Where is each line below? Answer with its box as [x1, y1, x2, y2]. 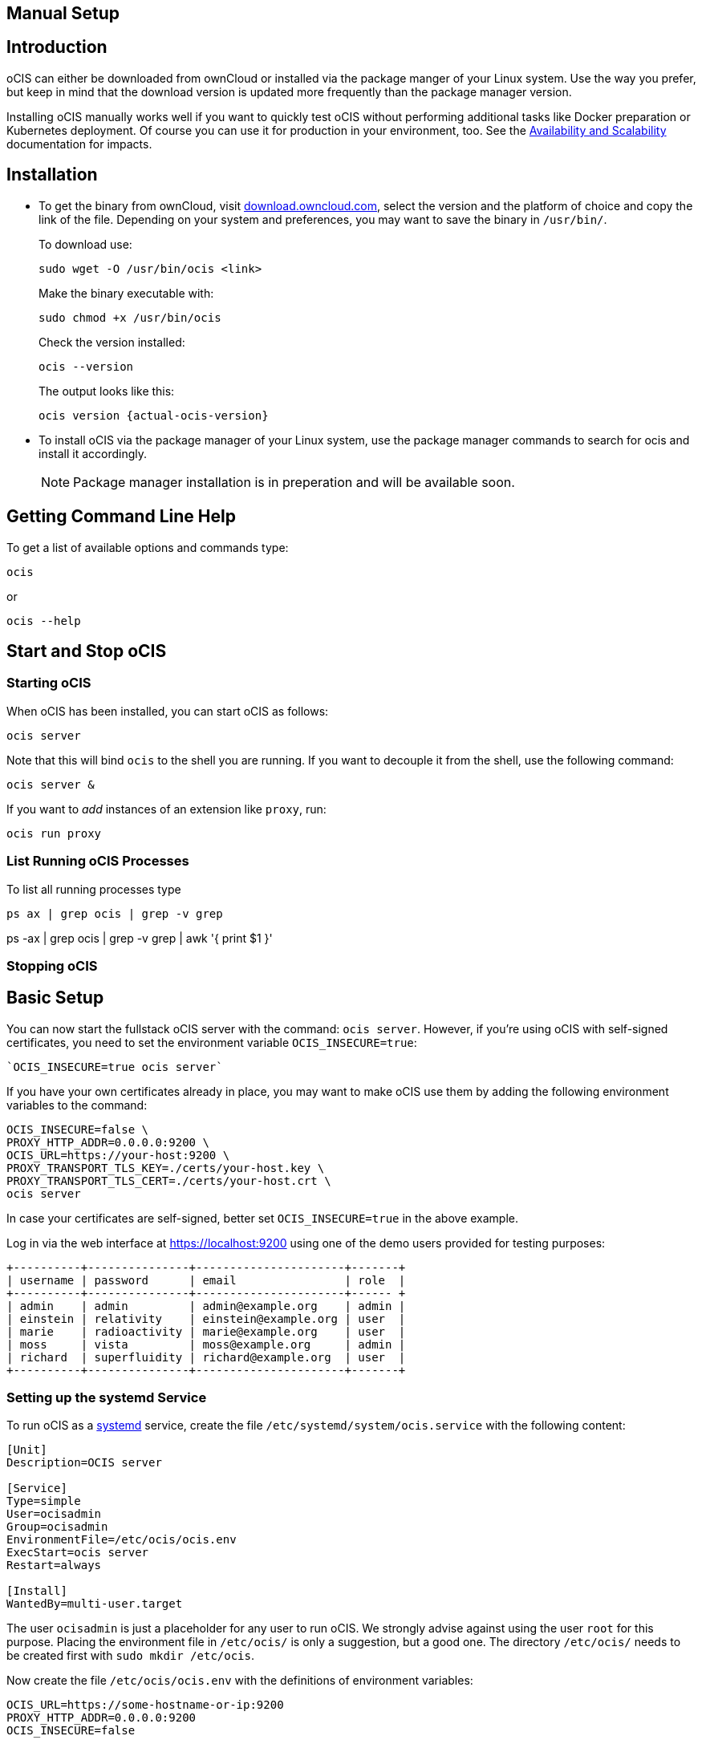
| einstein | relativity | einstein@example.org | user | [6, 1312, 406, 1325]
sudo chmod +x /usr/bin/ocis [39, 310, 221, 324]
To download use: [39, 237, 132, 251]
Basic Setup [6, 988, 104, 1008]
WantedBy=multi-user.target [6, 1597, 183, 1611]
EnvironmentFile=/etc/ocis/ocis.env [6, 1533, 237, 1547]
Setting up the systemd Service [6, 1389, 207, 1406]
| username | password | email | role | [6, 1273, 406, 1287]
